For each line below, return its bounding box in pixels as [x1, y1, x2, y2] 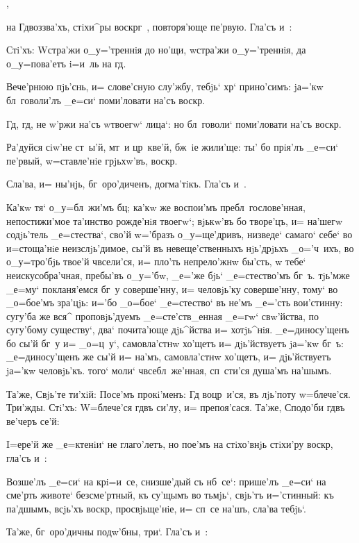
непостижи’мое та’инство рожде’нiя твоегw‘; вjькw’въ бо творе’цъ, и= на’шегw [6, 213, 343, 228]
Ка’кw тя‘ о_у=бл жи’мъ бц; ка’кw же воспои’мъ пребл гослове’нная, [6, 199, 306, 214]
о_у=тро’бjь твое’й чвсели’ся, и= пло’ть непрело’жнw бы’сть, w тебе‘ [6, 254, 306, 269]
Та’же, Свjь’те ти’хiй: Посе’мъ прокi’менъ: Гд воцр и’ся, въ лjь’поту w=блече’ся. [6, 386, 351, 401]
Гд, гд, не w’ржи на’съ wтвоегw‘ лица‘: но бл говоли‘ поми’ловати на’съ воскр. [6, 116, 342, 131]
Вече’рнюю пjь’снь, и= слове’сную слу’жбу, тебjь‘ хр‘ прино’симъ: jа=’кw [6, 79, 324, 94]
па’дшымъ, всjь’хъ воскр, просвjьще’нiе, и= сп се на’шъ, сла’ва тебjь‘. [6, 501, 306, 515]
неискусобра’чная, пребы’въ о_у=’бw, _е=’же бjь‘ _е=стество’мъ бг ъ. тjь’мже [6, 267, 350, 282]
